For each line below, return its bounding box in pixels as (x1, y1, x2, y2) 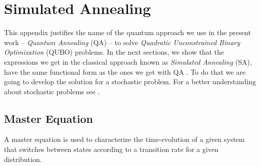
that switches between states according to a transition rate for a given (4, 144, 218, 154)
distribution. (4, 153, 42, 164)
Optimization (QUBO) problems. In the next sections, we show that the (4, 47, 224, 57)
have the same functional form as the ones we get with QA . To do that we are (4, 66, 245, 77)
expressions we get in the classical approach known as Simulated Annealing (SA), (4, 56, 252, 67)
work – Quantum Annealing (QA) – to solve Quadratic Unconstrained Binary (4, 37, 240, 47)
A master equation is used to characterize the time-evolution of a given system (4, 134, 245, 144)
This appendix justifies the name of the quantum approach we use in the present (4, 27, 251, 38)
